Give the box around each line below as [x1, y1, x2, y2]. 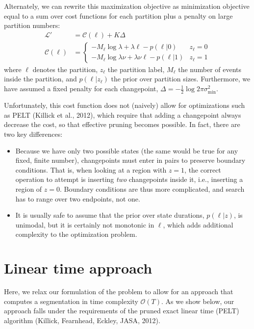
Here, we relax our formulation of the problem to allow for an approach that [4, 286, 233, 297]
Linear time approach [4, 258, 152, 278]
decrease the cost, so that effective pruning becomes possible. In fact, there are [4, 119, 240, 129]
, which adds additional [163, 219, 233, 229]
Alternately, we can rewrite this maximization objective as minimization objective [4, 1, 250, 11]
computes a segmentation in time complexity [4, 296, 138, 306]
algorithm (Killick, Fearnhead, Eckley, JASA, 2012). [4, 315, 160, 325]
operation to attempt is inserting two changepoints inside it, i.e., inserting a [15, 174, 243, 184]
